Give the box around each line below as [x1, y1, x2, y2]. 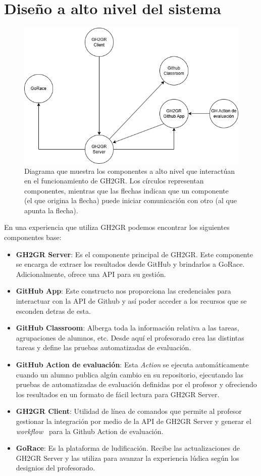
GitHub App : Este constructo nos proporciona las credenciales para [16, 285, 231, 296]
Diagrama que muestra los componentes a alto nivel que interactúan [24, 165, 235, 176]
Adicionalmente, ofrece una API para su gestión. [16, 268, 166, 279]
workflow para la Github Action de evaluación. [16, 425, 164, 436]
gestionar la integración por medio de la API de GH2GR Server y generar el [16, 415, 251, 426]
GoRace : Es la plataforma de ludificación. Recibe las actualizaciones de [16, 443, 240, 453]
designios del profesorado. [16, 462, 95, 473]
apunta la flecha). [24, 205, 78, 215]
